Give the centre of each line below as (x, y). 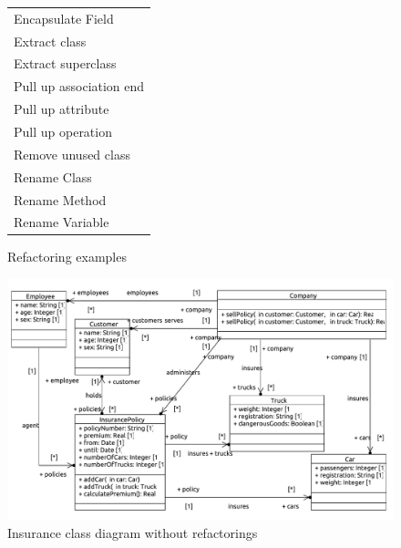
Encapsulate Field (64, 18)
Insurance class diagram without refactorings (133, 532)
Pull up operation (63, 131)
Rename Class (53, 176)
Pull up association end (79, 86)
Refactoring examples (67, 257)
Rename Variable (62, 222)
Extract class (50, 41)
